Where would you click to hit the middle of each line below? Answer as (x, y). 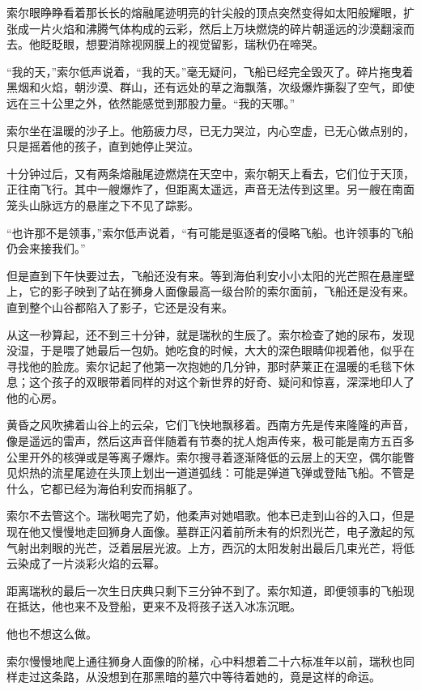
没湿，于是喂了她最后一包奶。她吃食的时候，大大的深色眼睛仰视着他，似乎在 (210, 350)
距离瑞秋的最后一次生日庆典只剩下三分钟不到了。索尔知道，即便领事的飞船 (205, 590)
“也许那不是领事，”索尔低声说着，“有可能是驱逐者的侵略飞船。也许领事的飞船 (210, 232)
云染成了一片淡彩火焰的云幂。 (86, 563)
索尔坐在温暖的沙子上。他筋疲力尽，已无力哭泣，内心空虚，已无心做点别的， (210, 130)
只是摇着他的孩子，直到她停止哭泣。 (103, 146)
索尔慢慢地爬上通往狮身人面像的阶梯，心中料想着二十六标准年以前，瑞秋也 (205, 660)
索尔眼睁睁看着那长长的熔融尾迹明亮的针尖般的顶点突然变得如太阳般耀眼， (205, 12)
